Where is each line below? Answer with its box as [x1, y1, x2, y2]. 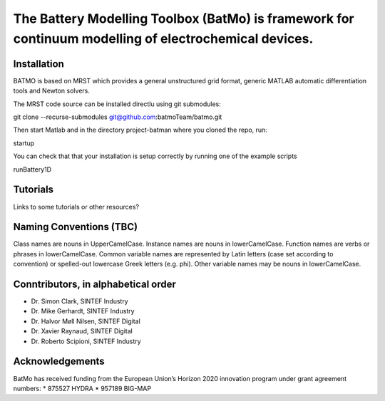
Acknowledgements [13, 355, 105, 368]
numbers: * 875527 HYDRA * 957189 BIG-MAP [13, 384, 152, 392]
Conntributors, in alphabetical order [13, 278, 176, 290]
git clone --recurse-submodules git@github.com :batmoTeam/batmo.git [13, 113, 222, 121]
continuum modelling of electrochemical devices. [13, 31, 314, 46]
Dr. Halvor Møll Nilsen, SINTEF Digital [31, 317, 140, 326]
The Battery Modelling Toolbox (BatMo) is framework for [13, 11, 354, 26]
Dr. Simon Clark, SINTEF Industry [31, 297, 128, 306]
